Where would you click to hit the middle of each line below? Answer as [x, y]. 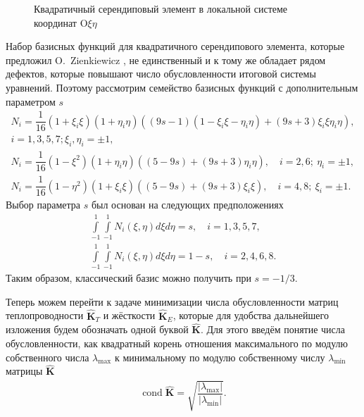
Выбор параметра [43, 205]
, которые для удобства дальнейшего [251, 315]
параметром [31, 101]
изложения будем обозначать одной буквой [97, 329]
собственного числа [48, 357]
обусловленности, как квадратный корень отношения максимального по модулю [177, 343]
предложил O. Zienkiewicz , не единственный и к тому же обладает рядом [166, 60]
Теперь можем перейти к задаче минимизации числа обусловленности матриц [172, 301]
